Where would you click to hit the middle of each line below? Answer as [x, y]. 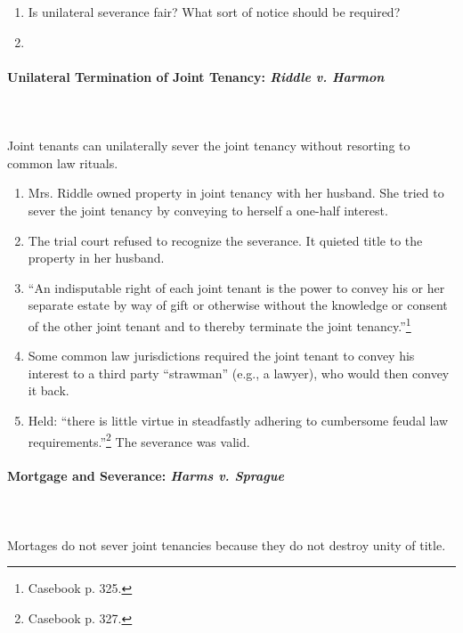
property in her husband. [96, 258]
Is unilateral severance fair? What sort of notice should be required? [214, 12]
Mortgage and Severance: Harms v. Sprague [146, 476]
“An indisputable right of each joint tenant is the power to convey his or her [236, 287]
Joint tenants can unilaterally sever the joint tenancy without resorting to [209, 146]
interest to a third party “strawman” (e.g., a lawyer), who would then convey [239, 373]
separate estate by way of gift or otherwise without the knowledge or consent [238, 305]
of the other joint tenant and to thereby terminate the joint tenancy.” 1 [219, 324]
